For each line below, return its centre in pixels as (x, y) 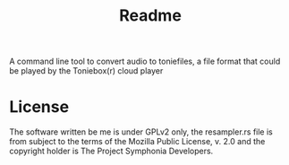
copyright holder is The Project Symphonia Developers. (111, 151)
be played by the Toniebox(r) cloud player (86, 71)
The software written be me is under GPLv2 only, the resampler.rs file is (141, 132)
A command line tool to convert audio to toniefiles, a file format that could (145, 61)
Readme (150, 16)
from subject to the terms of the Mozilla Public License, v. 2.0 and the (137, 142)
